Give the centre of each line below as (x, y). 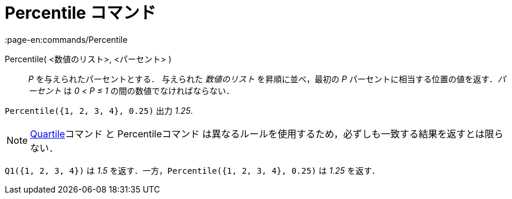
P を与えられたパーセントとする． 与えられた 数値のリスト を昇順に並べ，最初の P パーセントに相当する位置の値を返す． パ (267, 79)
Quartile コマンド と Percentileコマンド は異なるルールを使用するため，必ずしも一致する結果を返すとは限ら (267, 134)
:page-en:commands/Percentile (66, 39)
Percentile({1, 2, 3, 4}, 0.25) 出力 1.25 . (99, 110)
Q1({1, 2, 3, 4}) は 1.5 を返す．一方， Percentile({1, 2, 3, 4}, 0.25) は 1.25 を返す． (192, 170)
